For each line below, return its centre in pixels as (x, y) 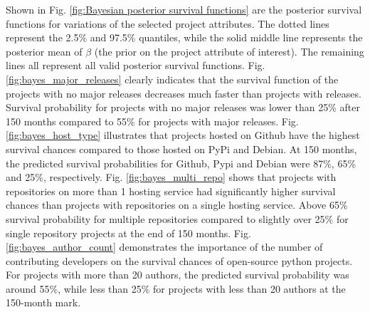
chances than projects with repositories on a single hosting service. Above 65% (177, 205)
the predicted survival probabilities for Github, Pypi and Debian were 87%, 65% (181, 163)
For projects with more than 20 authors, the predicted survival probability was (178, 275)
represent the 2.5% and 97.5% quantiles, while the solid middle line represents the (184, 37)
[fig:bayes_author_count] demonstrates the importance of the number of (164, 247)
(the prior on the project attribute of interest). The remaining (229, 51)
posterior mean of (44, 51)
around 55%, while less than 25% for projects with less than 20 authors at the (176, 288)
